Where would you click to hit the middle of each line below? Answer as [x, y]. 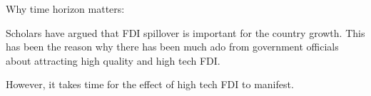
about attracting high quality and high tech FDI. [113, 60]
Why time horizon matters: [65, 9]
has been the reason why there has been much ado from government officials [172, 47]
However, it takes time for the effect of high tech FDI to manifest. [150, 84]
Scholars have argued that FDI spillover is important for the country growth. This [185, 32]
